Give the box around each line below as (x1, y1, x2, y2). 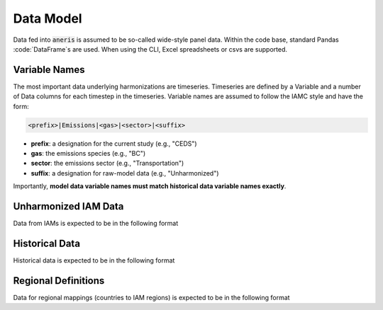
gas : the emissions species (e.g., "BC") (30, 149, 146, 157)
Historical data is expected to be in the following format (13, 256, 175, 265)
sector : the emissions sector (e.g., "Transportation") (30, 159, 184, 168)
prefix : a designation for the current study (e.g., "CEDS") (30, 139, 198, 148)
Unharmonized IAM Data (13, 200, 124, 212)
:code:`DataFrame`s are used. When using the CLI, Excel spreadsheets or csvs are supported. (13, 45, 287, 53)
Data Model (13, 11, 82, 26)
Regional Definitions (13, 275, 105, 287)
